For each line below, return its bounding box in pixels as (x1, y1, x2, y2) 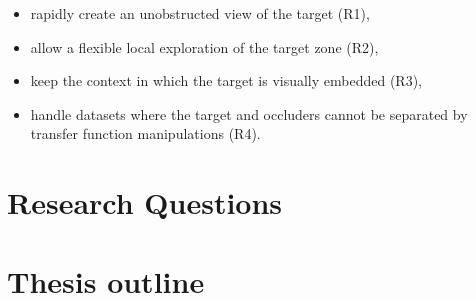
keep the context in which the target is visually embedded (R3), (30, 70, 422, 91)
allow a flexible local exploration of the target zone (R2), (30, 36, 379, 57)
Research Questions (7, 182, 283, 223)
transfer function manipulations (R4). (30, 123, 261, 144)
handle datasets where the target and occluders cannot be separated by (30, 103, 468, 124)
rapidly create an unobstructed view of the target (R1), (30, 3, 370, 23)
